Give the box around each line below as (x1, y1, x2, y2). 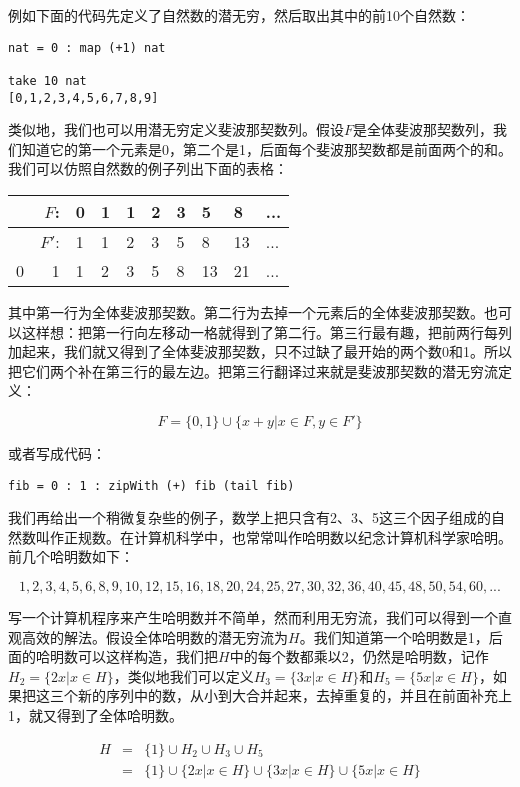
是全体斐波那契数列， (353, 119, 494, 140)
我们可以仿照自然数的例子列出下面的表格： (8, 158, 288, 179)
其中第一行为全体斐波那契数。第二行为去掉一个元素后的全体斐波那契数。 (8, 302, 484, 322)
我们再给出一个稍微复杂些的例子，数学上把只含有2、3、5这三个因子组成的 (8, 507, 491, 528)
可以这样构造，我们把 (77, 646, 218, 667)
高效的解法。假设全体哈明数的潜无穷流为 (21, 626, 288, 647)
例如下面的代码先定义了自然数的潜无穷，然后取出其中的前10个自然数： (8, 5, 470, 25)
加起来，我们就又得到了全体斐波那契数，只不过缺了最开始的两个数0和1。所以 (8, 341, 512, 362)
